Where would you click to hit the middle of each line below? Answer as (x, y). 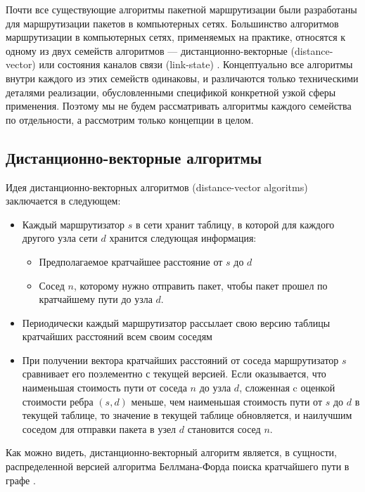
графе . (21, 480)
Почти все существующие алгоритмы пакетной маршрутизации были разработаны (181, 9)
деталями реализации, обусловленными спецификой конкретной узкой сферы (171, 92)
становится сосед (224, 428)
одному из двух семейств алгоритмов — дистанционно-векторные (147, 50)
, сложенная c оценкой (287, 388)
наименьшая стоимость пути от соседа (104, 388)
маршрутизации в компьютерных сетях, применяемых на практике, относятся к (176, 37)
